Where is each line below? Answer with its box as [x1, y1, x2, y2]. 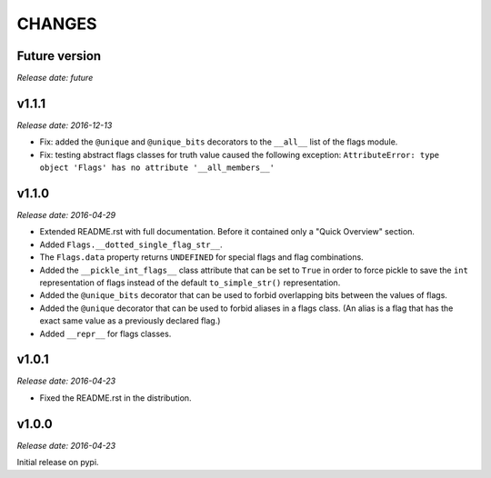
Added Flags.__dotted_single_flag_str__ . [39, 239, 223, 250]
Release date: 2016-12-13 [16, 119, 113, 131]
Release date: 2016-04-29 [16, 210, 116, 221]
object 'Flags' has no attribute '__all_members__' [39, 163, 276, 173]
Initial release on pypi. [16, 457, 99, 468]
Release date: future [16, 73, 94, 84]
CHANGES [16, 14, 97, 34]
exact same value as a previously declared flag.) [39, 315, 221, 326]
